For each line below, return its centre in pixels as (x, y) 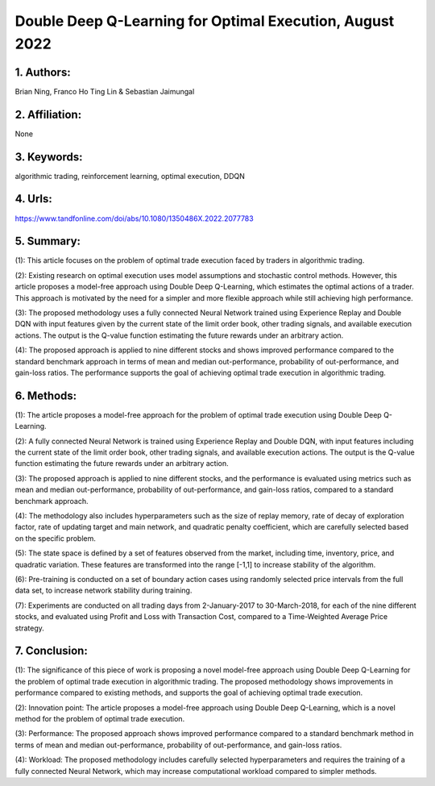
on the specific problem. (56, 538)
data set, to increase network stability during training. (104, 591)
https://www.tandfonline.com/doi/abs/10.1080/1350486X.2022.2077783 (134, 218)
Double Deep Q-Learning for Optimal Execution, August (205, 21)
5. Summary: (48, 241)
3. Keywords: (49, 157)
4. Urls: (33, 199)
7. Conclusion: (51, 651)
